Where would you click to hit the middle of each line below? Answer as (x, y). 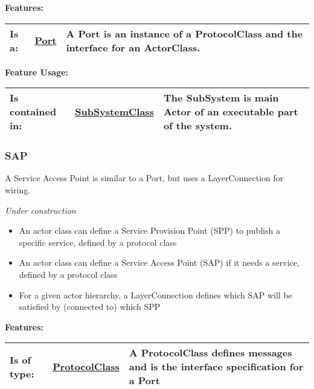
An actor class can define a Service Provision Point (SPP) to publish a (149, 230)
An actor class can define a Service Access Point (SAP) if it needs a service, (159, 262)
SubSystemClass (114, 112)
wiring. (18, 190)
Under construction (40, 210)
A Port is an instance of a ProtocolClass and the (184, 33)
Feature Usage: (37, 72)
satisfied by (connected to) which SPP (90, 307)
